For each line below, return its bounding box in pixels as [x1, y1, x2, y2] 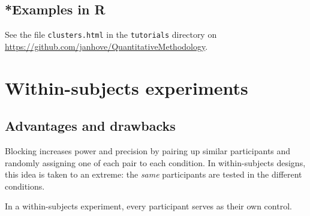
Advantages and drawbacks [5, 116, 176, 135]
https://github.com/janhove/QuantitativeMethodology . [5, 40, 208, 52]
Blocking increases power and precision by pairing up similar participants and [5, 145, 291, 157]
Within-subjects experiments [5, 75, 248, 100]
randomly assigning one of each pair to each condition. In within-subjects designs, [5, 156, 306, 169]
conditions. [5, 179, 45, 192]
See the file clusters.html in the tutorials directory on [5, 28, 217, 41]
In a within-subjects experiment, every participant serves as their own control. [5, 200, 292, 212]
